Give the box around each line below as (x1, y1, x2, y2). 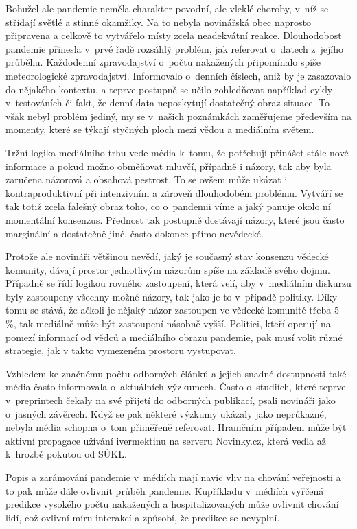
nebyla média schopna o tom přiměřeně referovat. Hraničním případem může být (5, 420, 347, 434)
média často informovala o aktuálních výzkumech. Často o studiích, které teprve (5, 379, 346, 394)
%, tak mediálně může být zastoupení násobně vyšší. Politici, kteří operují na (5, 316, 331, 331)
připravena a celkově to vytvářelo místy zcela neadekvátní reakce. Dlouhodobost (5, 28, 342, 43)
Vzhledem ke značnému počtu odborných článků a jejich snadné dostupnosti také (5, 366, 347, 380)
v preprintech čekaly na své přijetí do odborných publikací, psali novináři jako (5, 393, 336, 408)
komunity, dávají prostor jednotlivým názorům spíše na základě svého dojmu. (5, 262, 330, 277)
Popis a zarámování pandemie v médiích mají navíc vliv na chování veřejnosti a (5, 470, 341, 484)
